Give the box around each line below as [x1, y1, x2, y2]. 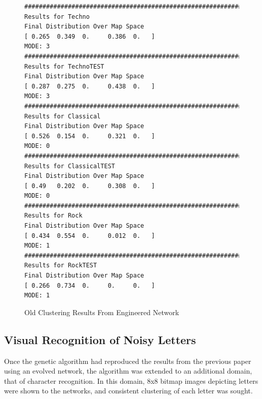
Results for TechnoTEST [24, 63, 104, 70]
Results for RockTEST [24, 262, 97, 269]
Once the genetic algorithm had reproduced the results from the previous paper [4, 355, 251, 366]
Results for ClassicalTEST [24, 162, 115, 170]
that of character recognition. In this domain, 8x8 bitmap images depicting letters [4, 375, 258, 386]
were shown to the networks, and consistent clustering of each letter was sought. [4, 385, 253, 396]
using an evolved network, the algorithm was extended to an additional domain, [4, 365, 252, 376]
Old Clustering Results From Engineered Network [24, 306, 179, 317]
